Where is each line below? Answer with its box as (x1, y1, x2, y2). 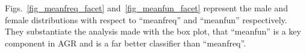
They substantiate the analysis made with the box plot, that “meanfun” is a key (5, 25, 301, 38)
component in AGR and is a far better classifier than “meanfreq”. (5, 36, 246, 49)
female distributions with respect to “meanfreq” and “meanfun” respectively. (5, 13, 287, 26)
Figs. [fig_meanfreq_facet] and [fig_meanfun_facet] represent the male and (5, 2, 288, 14)
